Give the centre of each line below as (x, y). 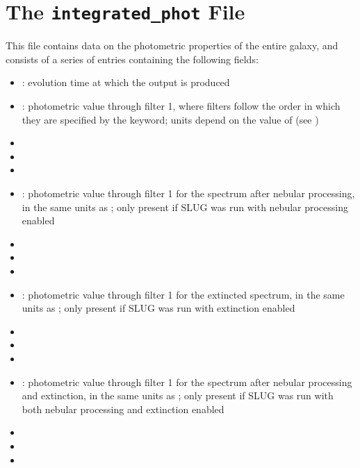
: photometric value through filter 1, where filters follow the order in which (181, 106)
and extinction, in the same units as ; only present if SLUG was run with (178, 395)
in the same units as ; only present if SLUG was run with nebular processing (185, 207)
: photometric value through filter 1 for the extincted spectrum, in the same (183, 294)
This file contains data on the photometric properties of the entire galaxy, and (172, 45)
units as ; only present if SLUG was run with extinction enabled (158, 308)
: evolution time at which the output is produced (126, 82)
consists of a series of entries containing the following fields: (132, 59)
